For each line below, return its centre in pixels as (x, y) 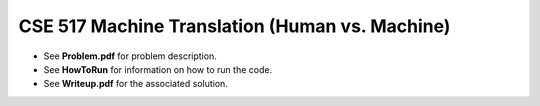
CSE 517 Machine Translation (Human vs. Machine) (234, 26)
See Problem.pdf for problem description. (130, 56)
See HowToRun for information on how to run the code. (158, 69)
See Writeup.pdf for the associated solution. (136, 84)
